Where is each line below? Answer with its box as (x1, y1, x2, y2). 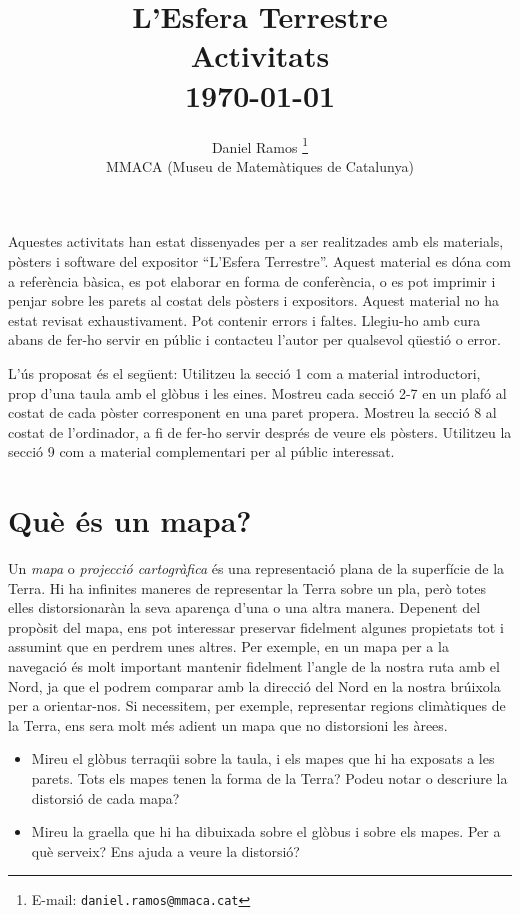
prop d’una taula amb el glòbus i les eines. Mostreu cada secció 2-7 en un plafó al (8, 382, 507, 403)
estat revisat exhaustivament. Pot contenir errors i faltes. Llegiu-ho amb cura (8, 309, 481, 330)
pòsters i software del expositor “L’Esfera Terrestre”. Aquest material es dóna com (8, 250, 511, 271)
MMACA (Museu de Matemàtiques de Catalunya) (106, 155, 414, 176)
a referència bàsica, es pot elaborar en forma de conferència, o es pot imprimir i (8, 270, 496, 291)
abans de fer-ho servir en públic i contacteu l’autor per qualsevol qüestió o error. (8, 329, 501, 350)
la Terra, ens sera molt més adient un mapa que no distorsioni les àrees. (8, 714, 448, 735)
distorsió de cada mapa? (31, 787, 180, 808)
